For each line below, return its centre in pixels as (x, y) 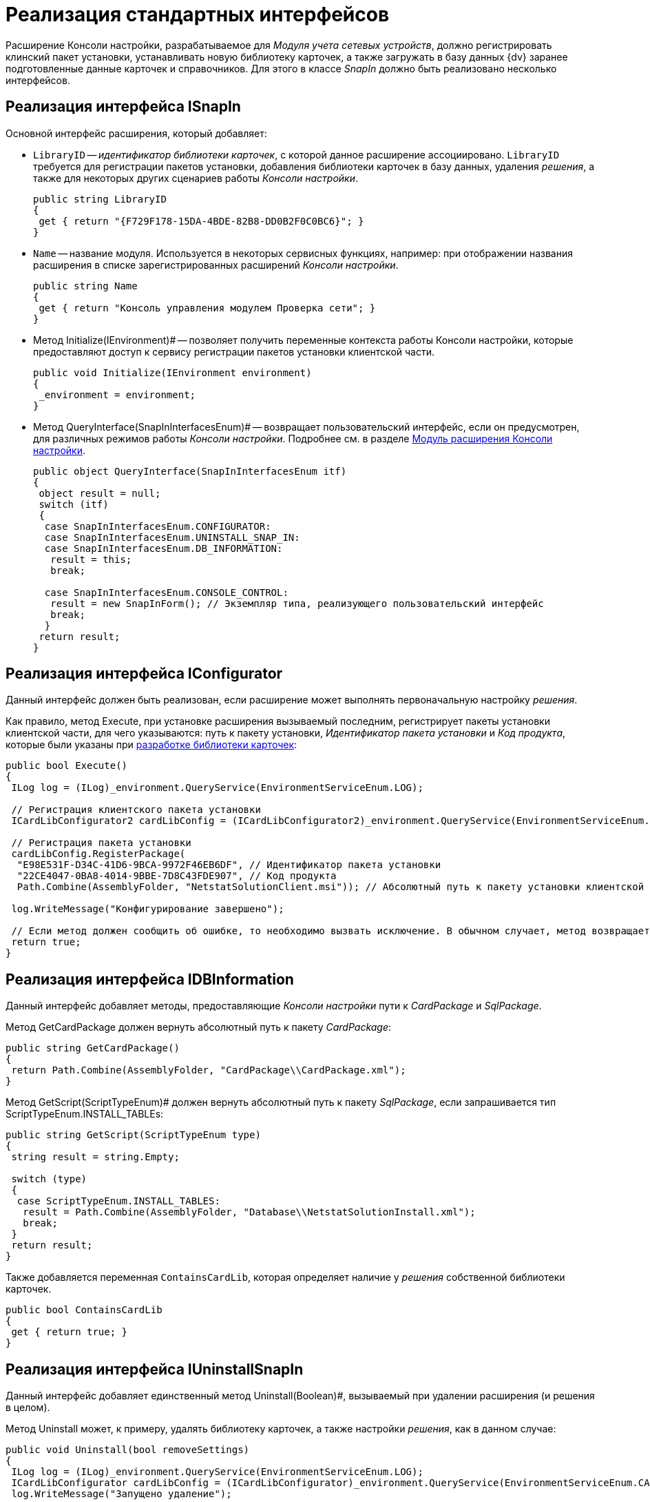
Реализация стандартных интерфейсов (198, 14)
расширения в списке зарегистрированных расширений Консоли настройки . (216, 265)
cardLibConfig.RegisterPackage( (98, 854)
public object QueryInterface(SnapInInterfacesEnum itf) (190, 471)
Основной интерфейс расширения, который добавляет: (136, 133)
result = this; (91, 559)
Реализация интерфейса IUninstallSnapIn (155, 1369)
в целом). (28, 1408)
